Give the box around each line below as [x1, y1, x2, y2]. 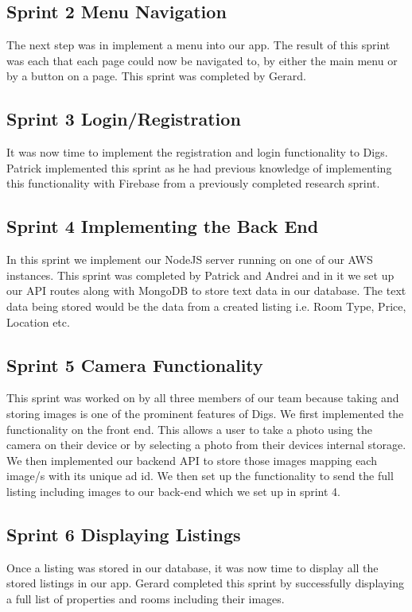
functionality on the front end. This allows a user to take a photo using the [6, 420, 373, 437]
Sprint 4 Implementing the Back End [6, 214, 319, 238]
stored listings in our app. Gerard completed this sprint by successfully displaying [6, 575, 404, 591]
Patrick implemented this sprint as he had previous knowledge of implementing [6, 159, 392, 176]
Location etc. [6, 313, 70, 330]
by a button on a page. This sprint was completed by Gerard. [6, 68, 306, 84]
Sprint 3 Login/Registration [6, 107, 241, 131]
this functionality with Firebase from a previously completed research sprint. [6, 175, 380, 192]
